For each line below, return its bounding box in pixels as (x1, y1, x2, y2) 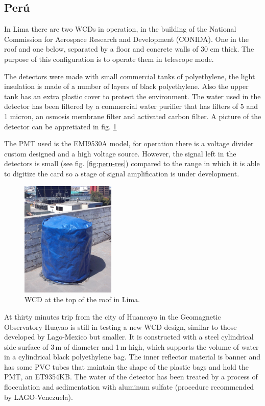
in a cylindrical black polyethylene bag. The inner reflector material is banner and (4, 351, 261, 362)
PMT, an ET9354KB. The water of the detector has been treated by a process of (4, 371, 258, 382)
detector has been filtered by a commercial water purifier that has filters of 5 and (4, 101, 258, 111)
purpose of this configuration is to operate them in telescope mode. (4, 53, 214, 64)
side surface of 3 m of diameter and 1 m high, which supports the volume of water (4, 341, 259, 352)
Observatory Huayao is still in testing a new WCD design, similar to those (4, 321, 237, 332)
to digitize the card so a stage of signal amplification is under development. (4, 168, 239, 178)
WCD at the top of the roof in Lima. (25, 294, 140, 305)
